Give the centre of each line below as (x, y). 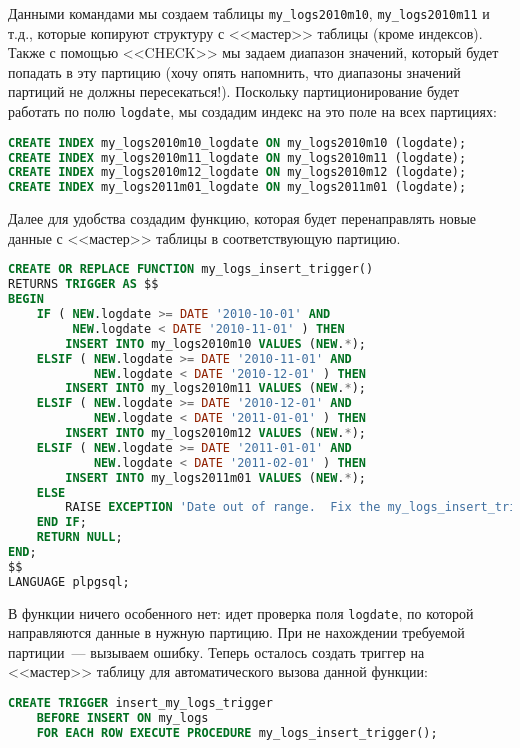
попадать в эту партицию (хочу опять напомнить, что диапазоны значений (234, 71)
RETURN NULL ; (79, 537)
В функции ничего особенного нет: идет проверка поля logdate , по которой (241, 612)
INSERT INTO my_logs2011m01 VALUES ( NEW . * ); (216, 477)
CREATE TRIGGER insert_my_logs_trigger (140, 703)
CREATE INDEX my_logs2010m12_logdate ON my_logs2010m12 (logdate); (237, 172)
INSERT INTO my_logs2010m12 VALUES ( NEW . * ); (216, 433)
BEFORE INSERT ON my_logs (122, 717)
